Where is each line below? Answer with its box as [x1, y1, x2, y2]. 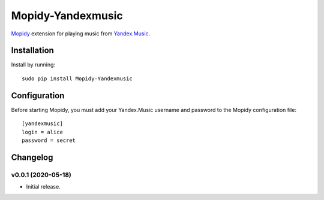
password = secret [22, 137, 76, 144]
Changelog [11, 152, 53, 162]
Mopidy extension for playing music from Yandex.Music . [11, 30, 151, 37]
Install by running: [11, 61, 56, 68]
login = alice [22, 129, 63, 135]
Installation [11, 46, 54, 56]
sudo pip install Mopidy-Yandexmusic [22, 75, 133, 82]
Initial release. [26, 183, 61, 190]
